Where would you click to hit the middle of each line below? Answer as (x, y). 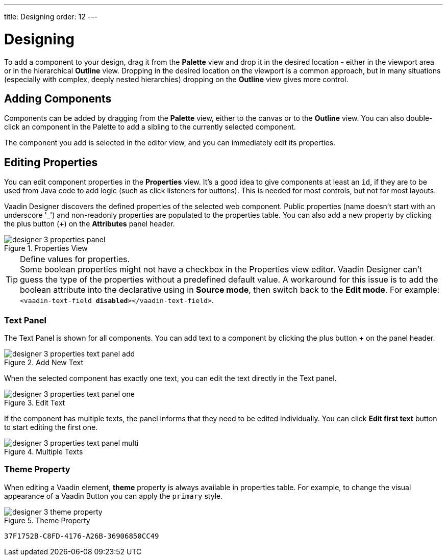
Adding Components (58, 98)
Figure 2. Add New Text (44, 362)
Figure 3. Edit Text (35, 402)
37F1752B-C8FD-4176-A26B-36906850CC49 (82, 536)
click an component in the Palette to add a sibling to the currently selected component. (150, 127)
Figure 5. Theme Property (47, 520)
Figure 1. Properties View (46, 248)
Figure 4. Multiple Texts (44, 451)
